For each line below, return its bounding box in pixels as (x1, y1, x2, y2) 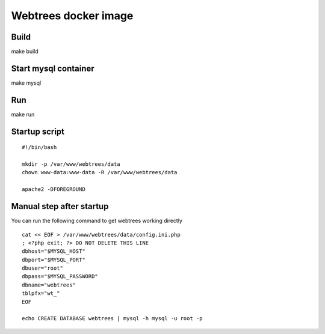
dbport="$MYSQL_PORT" (22, 256, 85, 263)
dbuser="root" (22, 265, 63, 272)
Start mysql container (11, 63, 94, 73)
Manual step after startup (11, 201, 109, 211)
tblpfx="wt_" (22, 290, 60, 297)
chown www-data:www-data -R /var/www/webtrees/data (22, 169, 178, 176)
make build (11, 48, 39, 55)
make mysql (11, 79, 42, 87)
